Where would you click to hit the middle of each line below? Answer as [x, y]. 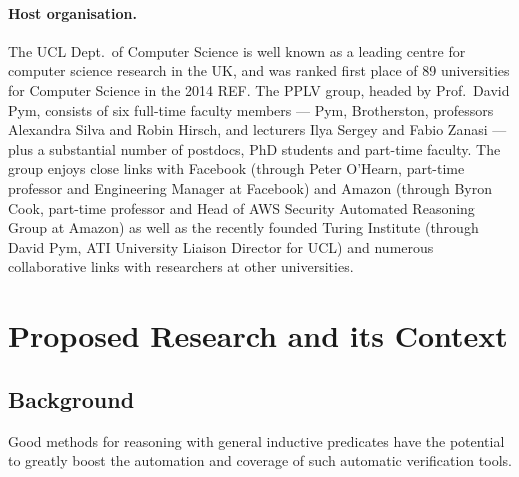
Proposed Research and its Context [258, 335]
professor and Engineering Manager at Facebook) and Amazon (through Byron [250, 187]
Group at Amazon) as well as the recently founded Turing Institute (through [243, 227]
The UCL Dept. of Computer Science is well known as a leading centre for [237, 50]
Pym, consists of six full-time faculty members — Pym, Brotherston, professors [251, 109]
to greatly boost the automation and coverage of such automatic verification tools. [260, 460]
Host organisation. [72, 12]
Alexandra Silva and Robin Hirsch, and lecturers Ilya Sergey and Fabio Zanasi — [257, 129]
